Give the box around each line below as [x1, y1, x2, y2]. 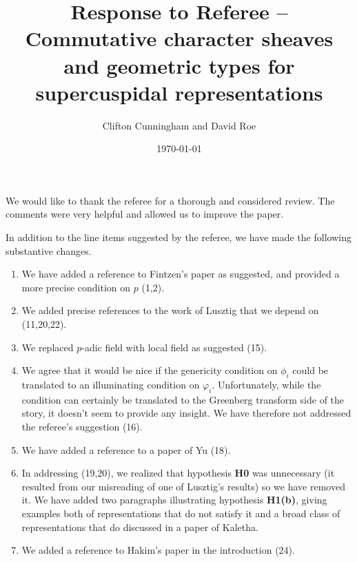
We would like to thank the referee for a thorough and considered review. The [6, 193, 335, 207]
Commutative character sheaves [25, 24, 334, 52]
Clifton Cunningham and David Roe [102, 118, 256, 132]
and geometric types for [63, 51, 295, 79]
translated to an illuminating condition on [21, 377, 200, 392]
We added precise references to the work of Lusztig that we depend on [21, 303, 319, 318]
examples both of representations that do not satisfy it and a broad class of [21, 506, 340, 520]
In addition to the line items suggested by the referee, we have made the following [6, 230, 351, 244]
